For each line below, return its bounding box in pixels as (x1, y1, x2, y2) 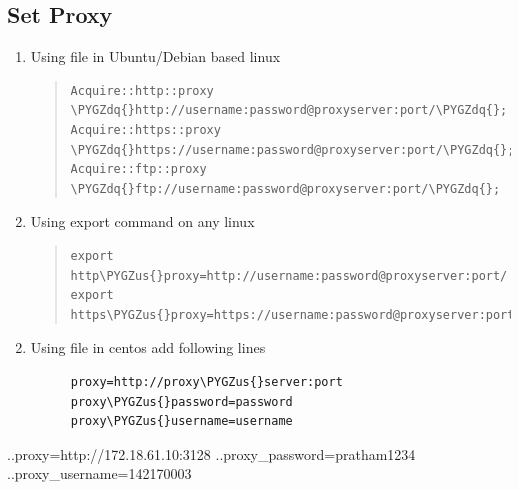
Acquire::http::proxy (70, 83, 214, 98)
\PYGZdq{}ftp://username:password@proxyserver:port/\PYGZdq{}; (70, 181, 501, 196)
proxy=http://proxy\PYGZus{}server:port (70, 374, 343, 389)
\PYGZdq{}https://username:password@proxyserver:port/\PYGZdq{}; (70, 142, 515, 157)
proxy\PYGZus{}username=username (70, 414, 293, 429)
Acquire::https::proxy (70, 122, 221, 137)
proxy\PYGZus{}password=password (70, 394, 293, 409)
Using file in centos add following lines (30, 337, 266, 358)
